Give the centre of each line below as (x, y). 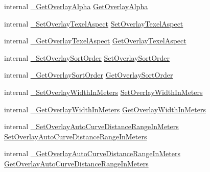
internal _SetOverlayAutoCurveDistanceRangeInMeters (91, 126)
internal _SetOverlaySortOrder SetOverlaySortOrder (87, 57)
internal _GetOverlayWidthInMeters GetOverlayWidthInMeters (105, 109)
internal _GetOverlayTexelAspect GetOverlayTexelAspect (95, 41)
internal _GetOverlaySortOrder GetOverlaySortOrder (89, 75)
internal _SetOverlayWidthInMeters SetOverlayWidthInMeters (103, 92)
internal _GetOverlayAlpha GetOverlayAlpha (76, 6)
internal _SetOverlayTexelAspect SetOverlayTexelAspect (94, 23)
